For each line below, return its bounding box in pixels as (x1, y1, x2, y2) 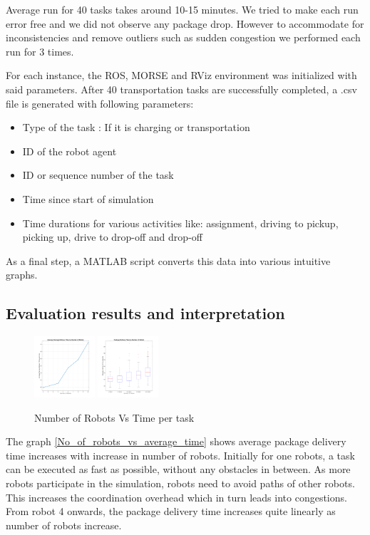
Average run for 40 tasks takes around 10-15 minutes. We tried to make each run (6, 2, 359, 16)
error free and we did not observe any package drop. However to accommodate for (6, 16, 364, 31)
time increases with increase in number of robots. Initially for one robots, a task (6, 447, 355, 462)
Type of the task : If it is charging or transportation (22, 120, 250, 135)
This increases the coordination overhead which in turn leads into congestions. (6, 489, 347, 504)
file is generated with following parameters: (6, 95, 194, 110)
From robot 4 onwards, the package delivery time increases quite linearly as (6, 504, 336, 519)
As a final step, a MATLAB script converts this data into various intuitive (6, 253, 331, 268)
